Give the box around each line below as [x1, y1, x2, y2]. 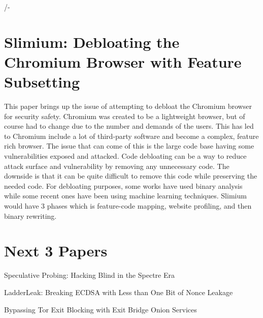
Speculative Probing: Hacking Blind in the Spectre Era [4, 270, 175, 280]
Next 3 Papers [4, 240, 108, 261]
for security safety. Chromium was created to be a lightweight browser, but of [4, 110, 245, 121]
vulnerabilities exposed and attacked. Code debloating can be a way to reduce [4, 151, 247, 161]
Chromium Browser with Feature [4, 51, 242, 72]
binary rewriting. [4, 210, 57, 221]
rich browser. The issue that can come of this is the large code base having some [4, 140, 254, 151]
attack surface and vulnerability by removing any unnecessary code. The [4, 160, 229, 171]
